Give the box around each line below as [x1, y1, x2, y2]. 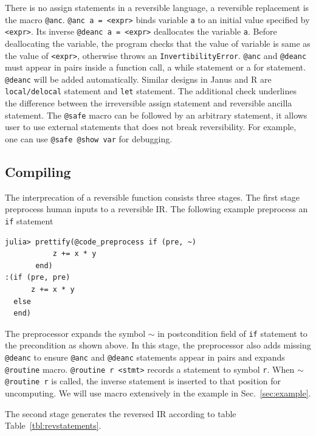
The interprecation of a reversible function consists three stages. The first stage [5, 190, 300, 203]
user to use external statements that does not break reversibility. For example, [5, 120, 297, 133]
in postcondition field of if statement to [157, 327, 307, 339]
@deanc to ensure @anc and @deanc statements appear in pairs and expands [5, 351, 285, 364]
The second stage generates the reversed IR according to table [5, 407, 236, 420]
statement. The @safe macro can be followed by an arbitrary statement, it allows [5, 108, 307, 121]
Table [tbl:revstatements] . [5, 419, 101, 432]
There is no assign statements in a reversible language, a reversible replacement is [5, 1, 309, 13]
